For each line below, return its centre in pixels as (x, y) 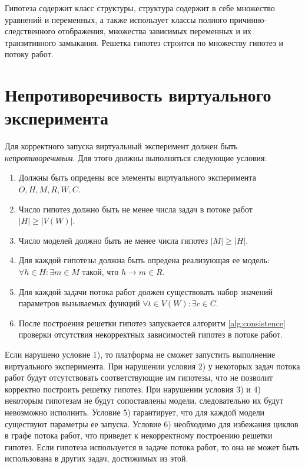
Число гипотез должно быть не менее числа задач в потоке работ (135, 209)
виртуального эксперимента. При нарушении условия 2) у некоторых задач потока (152, 366)
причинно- (248, 19)
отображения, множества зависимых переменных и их (155, 31)
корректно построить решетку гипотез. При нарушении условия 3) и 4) (133, 389)
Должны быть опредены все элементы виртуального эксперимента (137, 177)
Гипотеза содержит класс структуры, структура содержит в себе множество (140, 8)
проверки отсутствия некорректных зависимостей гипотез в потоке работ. (150, 334)
